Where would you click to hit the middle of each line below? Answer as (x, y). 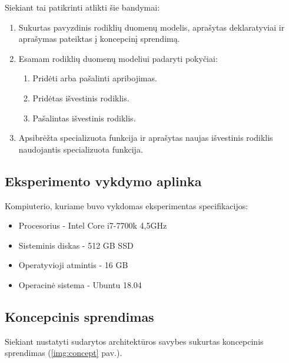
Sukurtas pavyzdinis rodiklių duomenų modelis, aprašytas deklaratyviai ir (152, 27)
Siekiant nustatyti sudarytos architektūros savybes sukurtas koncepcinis (134, 341)
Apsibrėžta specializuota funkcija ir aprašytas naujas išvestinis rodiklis (146, 138)
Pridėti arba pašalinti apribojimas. (95, 78)
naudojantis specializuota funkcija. (81, 149)
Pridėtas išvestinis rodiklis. (81, 98)
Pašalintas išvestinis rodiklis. (84, 118)
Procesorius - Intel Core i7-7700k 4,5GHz (93, 225)
